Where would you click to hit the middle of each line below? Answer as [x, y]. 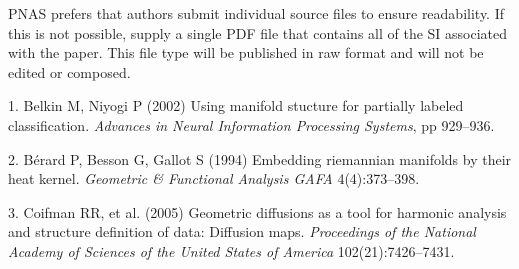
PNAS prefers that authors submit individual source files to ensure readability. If [256, 13]
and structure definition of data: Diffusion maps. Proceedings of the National [242, 231]
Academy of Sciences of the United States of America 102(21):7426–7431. [231, 250]
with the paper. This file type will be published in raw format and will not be [246, 52]
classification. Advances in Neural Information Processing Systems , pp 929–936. [251, 124]
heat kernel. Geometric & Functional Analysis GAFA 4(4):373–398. [214, 178]
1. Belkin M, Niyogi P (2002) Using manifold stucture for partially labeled [236, 105]
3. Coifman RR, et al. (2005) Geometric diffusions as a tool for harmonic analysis [257, 211]
